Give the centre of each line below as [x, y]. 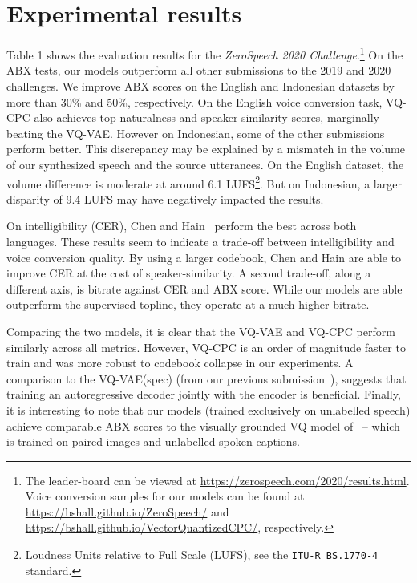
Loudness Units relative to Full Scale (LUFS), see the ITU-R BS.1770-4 [202, 555]
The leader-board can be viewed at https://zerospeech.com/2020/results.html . [217, 480]
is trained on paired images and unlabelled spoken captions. [153, 441]
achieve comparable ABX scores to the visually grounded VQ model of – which [203, 425]
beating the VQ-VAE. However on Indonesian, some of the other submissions [196, 133]
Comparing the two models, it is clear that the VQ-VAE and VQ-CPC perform [201, 331]
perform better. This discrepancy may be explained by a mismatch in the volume [206, 149]
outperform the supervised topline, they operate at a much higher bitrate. [188, 304]
